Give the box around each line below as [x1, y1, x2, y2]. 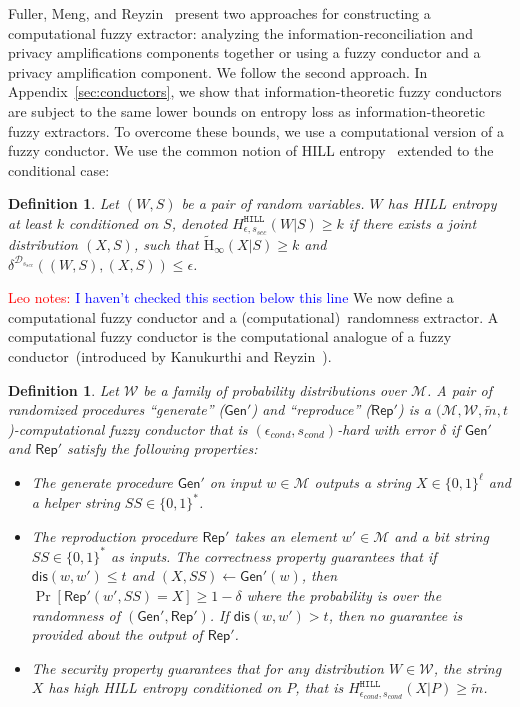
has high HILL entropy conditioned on [48, 677, 282, 698]
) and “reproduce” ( [251, 399, 372, 420]
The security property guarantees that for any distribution [31, 657, 384, 678]
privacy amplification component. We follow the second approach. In [8, 61, 428, 82]
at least [8, 212, 52, 233]
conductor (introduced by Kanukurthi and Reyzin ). [8, 345, 332, 366]
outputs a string [314, 471, 412, 492]
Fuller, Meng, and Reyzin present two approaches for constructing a [8, 3, 431, 23]
